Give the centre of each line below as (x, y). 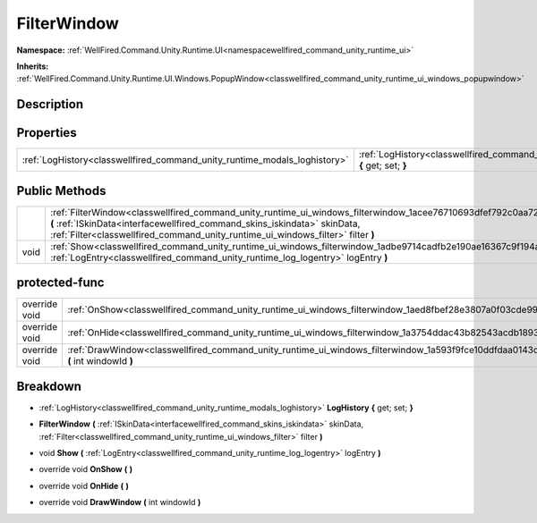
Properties (47, 133)
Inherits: (33, 66)
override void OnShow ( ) (86, 469)
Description (50, 104)
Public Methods (61, 191)
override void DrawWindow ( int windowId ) (120, 502)
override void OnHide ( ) (84, 485)
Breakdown (49, 386)
